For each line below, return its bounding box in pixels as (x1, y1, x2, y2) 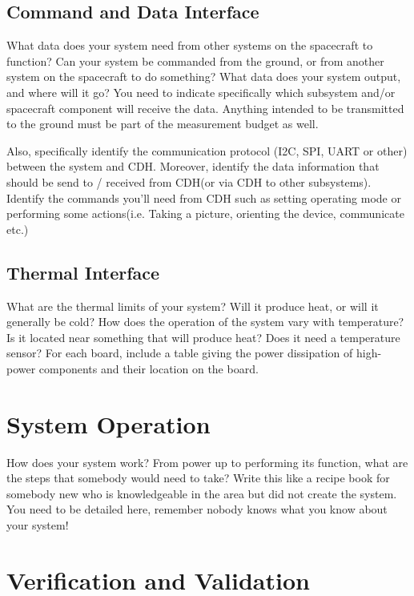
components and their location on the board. (38, 360, 259, 377)
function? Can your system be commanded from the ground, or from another (6, 52, 384, 69)
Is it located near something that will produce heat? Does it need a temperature (6, 328, 400, 345)
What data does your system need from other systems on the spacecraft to (6, 37, 373, 54)
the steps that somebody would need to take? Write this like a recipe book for (6, 469, 390, 486)
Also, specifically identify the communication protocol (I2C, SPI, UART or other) (6, 142, 408, 159)
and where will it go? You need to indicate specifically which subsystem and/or (6, 83, 396, 100)
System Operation (6, 407, 211, 440)
